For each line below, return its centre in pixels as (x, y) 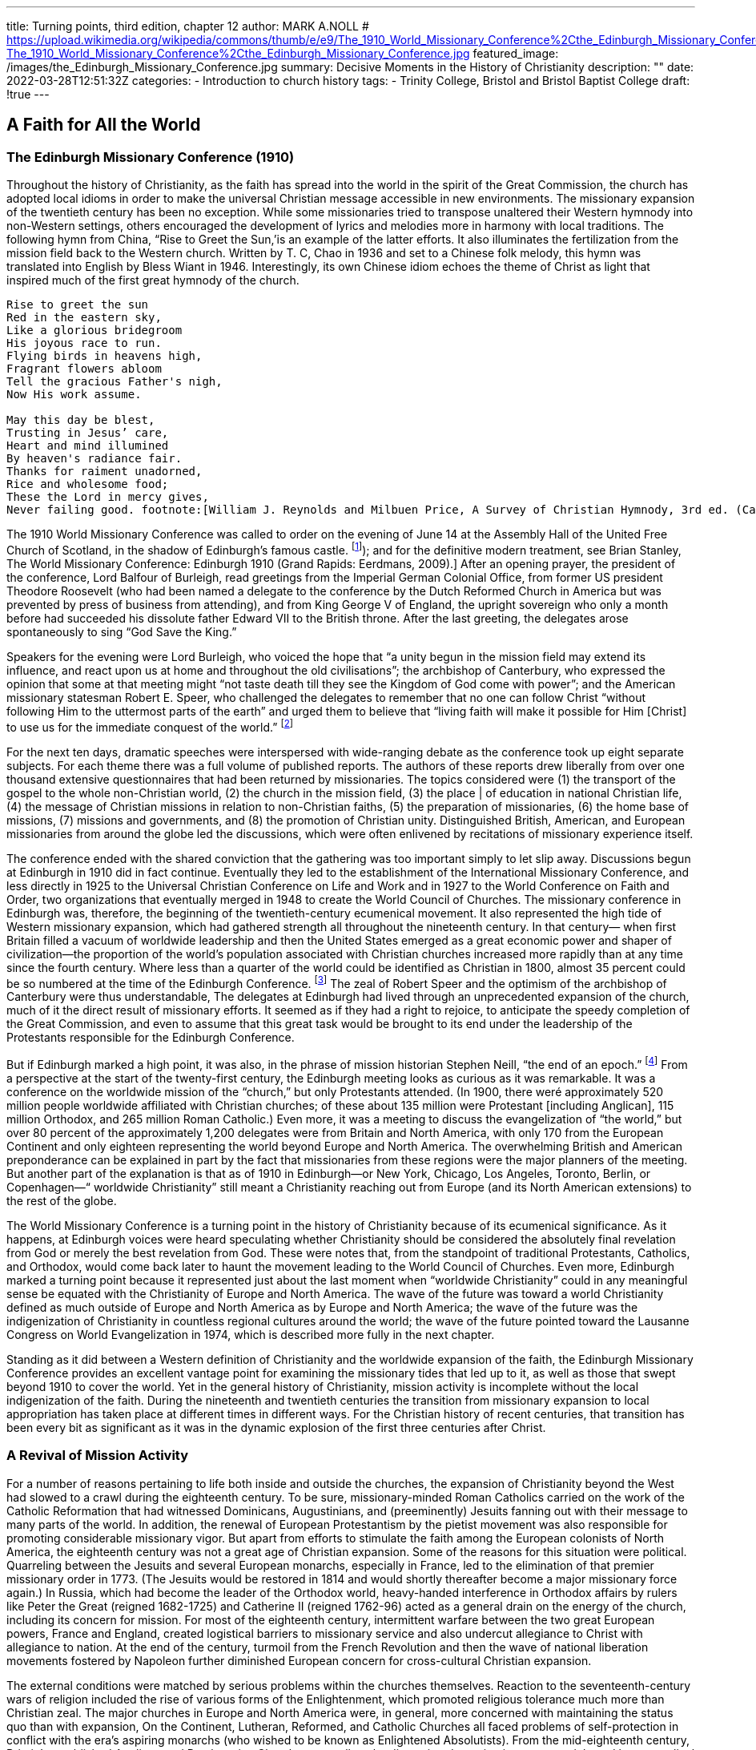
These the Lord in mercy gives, (108, 497)
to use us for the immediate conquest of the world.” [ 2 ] (150, 726)
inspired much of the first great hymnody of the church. (153, 280)
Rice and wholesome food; (88, 484)
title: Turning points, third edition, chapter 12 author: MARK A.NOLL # (188, 26)
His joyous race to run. (84, 343)
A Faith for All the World (104, 125)
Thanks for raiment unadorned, (105, 472)
